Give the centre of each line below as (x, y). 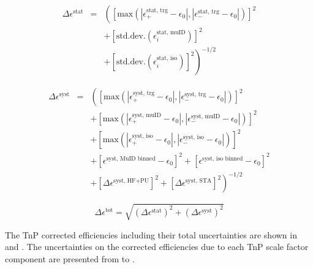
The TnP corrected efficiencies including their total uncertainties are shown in (151, 234)
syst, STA (198, 181)
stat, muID (171, 32)
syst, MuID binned (131, 158)
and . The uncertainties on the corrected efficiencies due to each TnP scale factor (157, 247)
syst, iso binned (223, 158)
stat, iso (167, 59)
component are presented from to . (70, 258)
